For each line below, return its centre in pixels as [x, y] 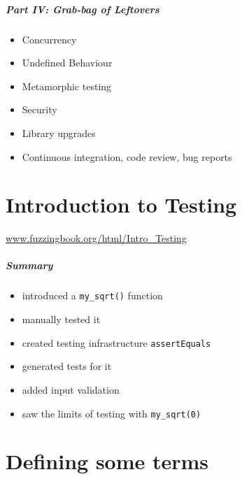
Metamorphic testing [67, 86]
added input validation [71, 389]
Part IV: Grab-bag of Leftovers [83, 9]
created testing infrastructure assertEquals [116, 342]
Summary [29, 265]
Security [40, 109]
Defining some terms [107, 461]
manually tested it [61, 319]
